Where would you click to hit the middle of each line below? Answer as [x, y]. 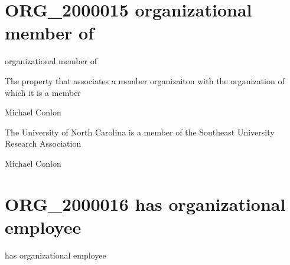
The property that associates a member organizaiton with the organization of [145, 80]
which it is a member [43, 92]
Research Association [43, 143]
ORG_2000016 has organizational [145, 203]
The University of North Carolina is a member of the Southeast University [140, 132]
